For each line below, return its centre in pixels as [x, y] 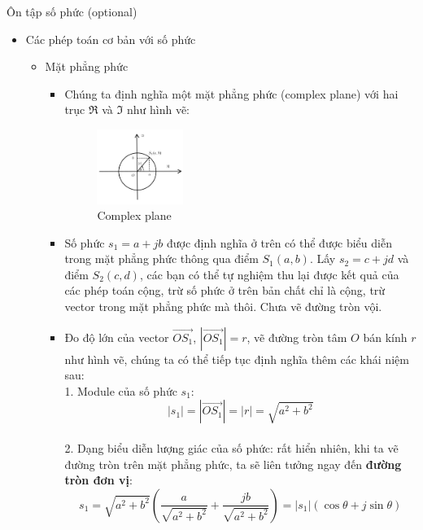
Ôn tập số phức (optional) [72, 11]
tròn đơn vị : [98, 480]
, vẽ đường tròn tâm [297, 337]
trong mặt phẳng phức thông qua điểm [161, 258]
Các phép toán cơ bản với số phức [111, 39]
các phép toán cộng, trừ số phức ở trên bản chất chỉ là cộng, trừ [225, 290]
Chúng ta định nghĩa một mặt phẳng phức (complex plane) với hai [231, 93]
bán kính [385, 337]
